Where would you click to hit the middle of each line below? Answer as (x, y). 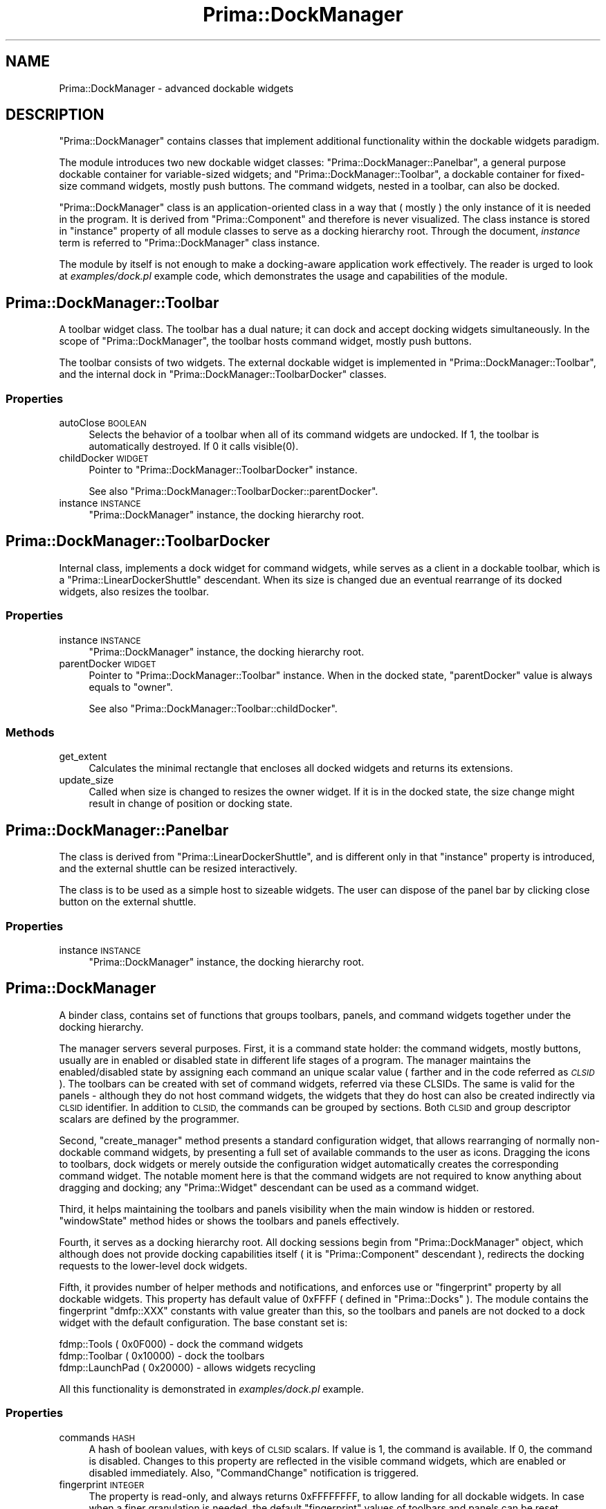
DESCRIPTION (55, 115)
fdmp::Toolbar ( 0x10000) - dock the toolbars (162, 1355)
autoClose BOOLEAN (103, 423)
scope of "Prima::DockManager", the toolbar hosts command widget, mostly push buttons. (265, 341)
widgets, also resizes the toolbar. (134, 591)
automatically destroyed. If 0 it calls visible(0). (194, 446)
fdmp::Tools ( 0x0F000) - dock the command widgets (181, 1344)
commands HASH (97, 1437)
